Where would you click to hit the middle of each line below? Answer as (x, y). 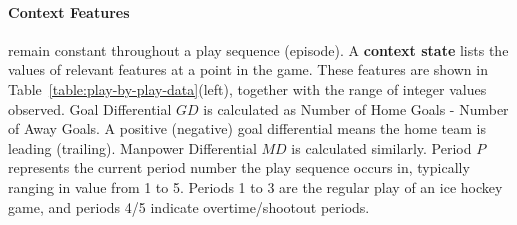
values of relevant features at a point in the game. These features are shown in (248, 69)
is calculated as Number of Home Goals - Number (356, 108)
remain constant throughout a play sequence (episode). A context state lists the (258, 49)
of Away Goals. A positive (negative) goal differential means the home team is (247, 128)
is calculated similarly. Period (381, 147)
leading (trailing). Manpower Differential (132, 147)
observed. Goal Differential (90, 108)
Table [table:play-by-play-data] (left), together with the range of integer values (247, 88)
